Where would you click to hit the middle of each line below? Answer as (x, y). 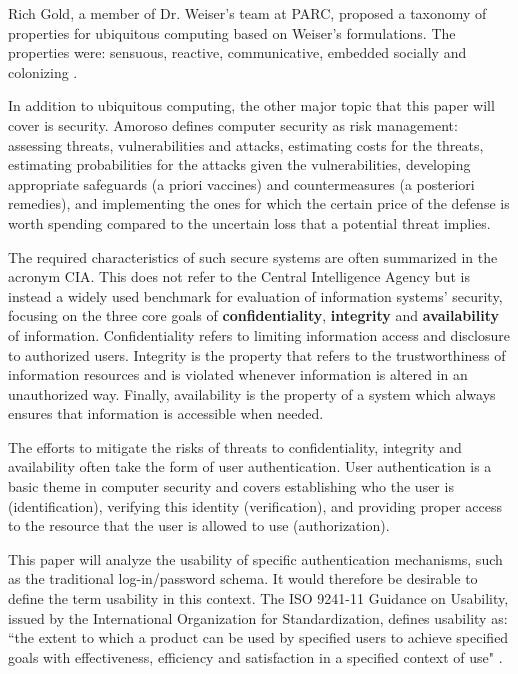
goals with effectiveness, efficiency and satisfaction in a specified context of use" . (255, 656)
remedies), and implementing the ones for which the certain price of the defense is (259, 203)
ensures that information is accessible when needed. (166, 413)
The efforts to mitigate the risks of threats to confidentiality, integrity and (235, 446)
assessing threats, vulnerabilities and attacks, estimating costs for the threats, (246, 144)
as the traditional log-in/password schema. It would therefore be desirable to (243, 578)
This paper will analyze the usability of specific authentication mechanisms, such (255, 558)
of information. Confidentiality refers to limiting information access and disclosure (259, 334)
